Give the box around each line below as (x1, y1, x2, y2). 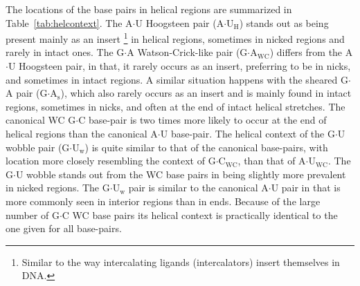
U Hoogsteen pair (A (135, 15, 224, 30)
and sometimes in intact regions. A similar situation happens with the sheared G (6, 72, 349, 86)
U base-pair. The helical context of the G (160, 126, 335, 140)
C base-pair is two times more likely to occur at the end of (78, 113, 327, 127)
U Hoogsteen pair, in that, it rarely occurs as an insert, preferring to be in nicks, (8, 59, 351, 73)
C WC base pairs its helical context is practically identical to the (62, 207, 338, 222)
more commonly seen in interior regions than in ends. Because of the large (6, 193, 321, 208)
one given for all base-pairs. (6, 221, 122, 236)
